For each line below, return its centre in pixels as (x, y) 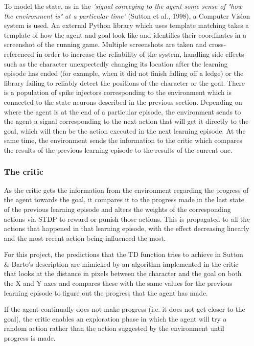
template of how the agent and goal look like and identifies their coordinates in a (125, 35)
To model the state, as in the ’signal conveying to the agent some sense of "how (123, 6)
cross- (217, 44)
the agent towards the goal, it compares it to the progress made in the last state (124, 199)
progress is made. (30, 338)
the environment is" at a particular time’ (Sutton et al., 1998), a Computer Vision (127, 15)
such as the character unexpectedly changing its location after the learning (116, 63)
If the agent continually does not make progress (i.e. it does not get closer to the (125, 309)
